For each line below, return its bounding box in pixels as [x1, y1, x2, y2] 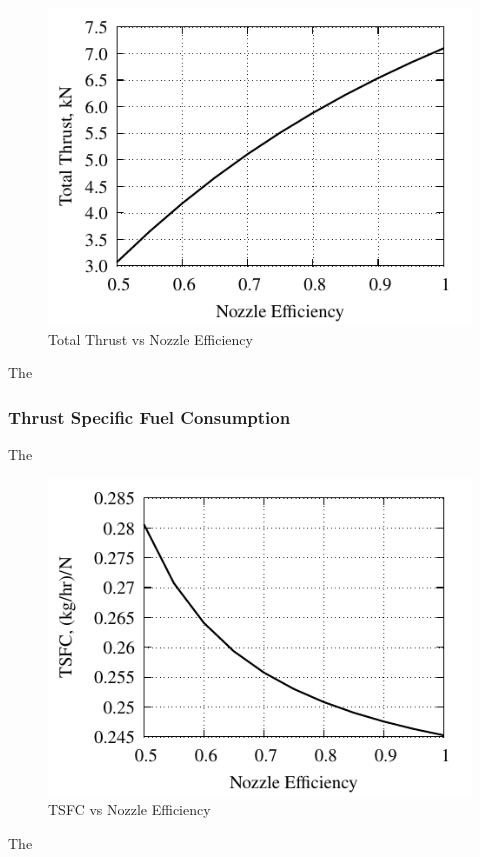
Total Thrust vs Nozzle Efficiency [48, 328, 253, 349]
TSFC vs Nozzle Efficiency [48, 799, 211, 820]
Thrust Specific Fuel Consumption [8, 404, 291, 429]
